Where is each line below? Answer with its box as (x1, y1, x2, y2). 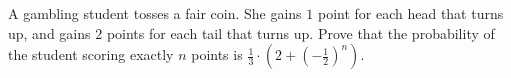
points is (191, 44, 243, 65)
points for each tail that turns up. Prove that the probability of (106, 22, 495, 43)
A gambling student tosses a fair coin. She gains (8, 3, 302, 23)
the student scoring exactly (8, 44, 174, 65)
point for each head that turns (317, 3, 504, 23)
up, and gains (8, 22, 91, 43)
